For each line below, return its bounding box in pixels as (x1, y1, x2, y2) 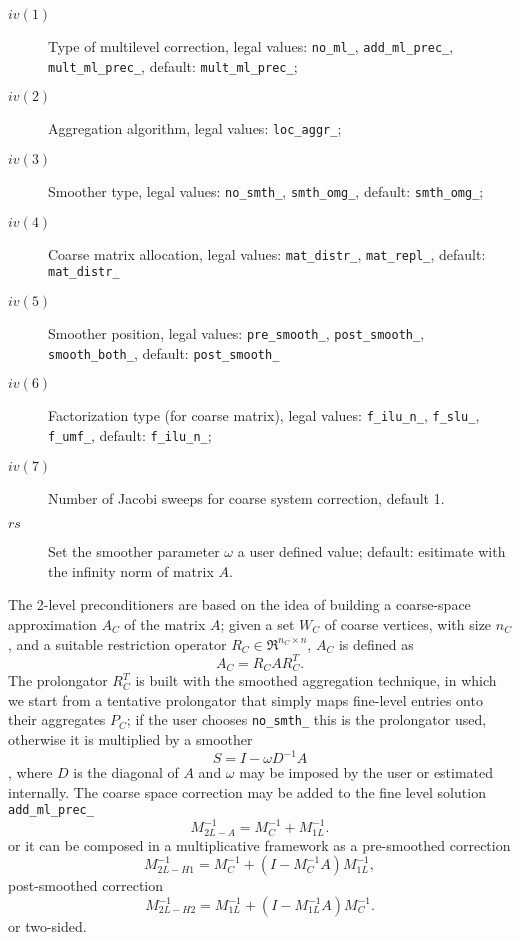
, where (8, 762, 53, 783)
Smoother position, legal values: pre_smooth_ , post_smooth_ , (48, 322, 425, 343)
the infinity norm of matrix (48, 560, 214, 581)
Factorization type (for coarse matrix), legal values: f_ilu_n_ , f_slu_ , (48, 405, 480, 426)
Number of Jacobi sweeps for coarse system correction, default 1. (48, 487, 445, 508)
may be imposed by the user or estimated (239, 762, 494, 783)
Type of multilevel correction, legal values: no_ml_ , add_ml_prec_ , (48, 36, 454, 56)
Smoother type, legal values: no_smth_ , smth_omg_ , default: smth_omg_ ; (48, 180, 484, 201)
